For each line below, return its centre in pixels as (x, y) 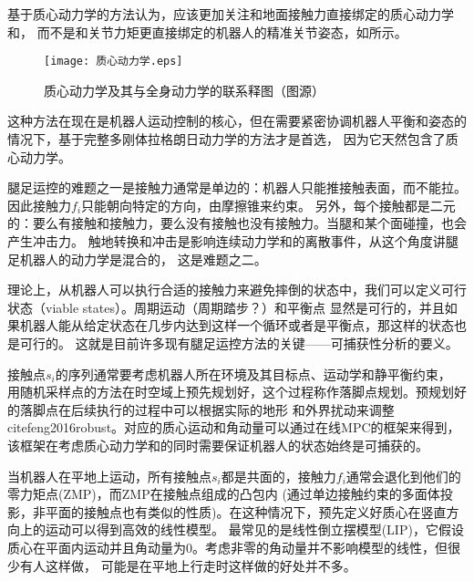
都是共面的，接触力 (278, 476)
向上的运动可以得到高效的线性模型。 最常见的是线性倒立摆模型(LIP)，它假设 (236, 529)
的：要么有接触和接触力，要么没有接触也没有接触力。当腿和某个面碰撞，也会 (237, 223)
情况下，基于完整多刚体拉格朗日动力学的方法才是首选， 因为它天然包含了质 (233, 139)
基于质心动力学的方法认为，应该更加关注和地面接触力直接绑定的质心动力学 (231, 14)
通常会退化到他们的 (403, 476)
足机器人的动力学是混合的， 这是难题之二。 (137, 259)
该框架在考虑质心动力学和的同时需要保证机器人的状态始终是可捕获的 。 (218, 445)
